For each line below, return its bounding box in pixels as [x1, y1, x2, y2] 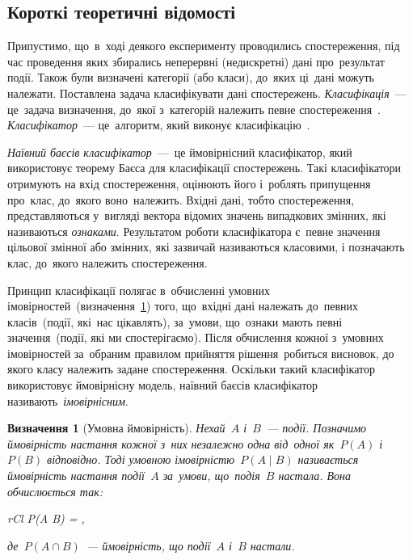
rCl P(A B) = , [7, 510, 85, 527]
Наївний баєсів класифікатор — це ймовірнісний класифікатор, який [7, 143, 352, 160]
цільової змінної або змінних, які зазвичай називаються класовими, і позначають [7, 238, 405, 255]
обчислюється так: [7, 482, 103, 499]
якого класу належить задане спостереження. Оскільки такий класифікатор [7, 360, 375, 377]
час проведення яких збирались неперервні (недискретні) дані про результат [7, 53, 385, 69]
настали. [250, 537, 295, 554]
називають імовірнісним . [7, 392, 129, 409]
